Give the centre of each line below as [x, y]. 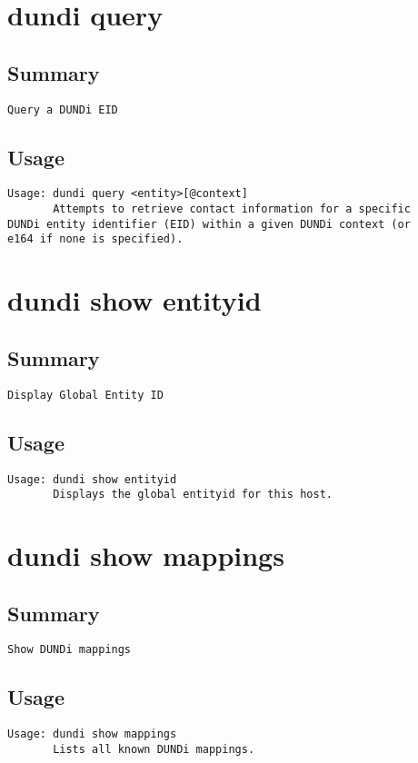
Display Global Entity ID [85, 395]
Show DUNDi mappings [70, 650]
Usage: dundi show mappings [92, 734]
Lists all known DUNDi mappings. [154, 749]
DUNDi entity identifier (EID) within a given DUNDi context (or [209, 224]
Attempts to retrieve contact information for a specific [232, 209]
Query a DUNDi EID [63, 109]
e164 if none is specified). [95, 239]
